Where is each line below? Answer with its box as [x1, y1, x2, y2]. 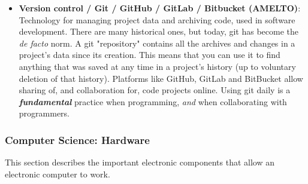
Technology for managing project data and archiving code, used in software [19, 13, 295, 26]
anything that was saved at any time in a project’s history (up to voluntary [19, 60, 296, 72]
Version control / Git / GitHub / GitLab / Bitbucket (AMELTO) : [19, 2, 301, 14]
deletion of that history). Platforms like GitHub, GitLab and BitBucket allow [19, 72, 303, 84]
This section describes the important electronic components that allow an [5, 156, 275, 168]
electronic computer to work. [5, 167, 110, 180]
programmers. [19, 107, 70, 119]
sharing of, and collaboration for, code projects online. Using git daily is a [19, 84, 291, 96]
